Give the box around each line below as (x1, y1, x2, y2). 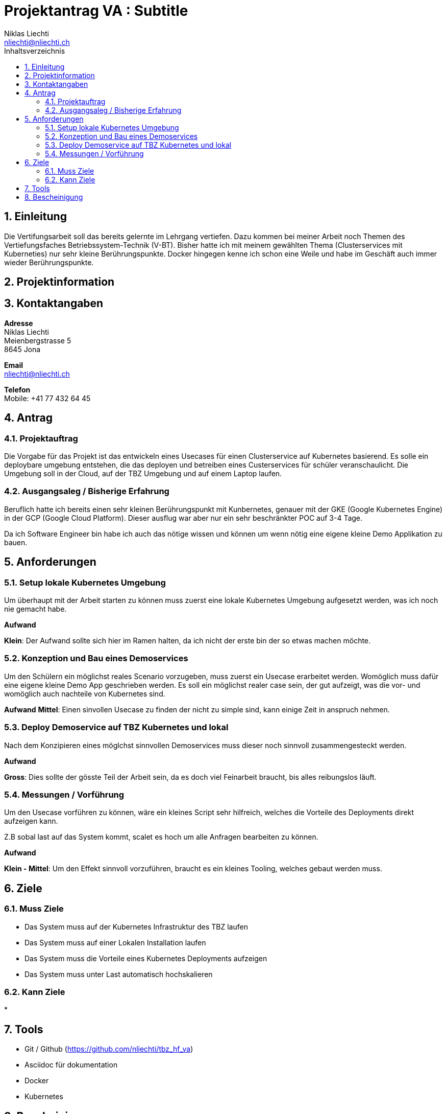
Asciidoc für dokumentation (24, 1060, 118, 1070)
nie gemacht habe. (4, 605, 67, 614)
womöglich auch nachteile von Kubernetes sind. (4, 689, 165, 698)
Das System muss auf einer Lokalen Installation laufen (24, 938, 206, 947)
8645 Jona (4, 344, 41, 354)
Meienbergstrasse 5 (4, 336, 71, 345)
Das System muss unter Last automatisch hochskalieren (24, 969, 213, 979)
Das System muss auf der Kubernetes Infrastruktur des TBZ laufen (24, 922, 248, 931)
